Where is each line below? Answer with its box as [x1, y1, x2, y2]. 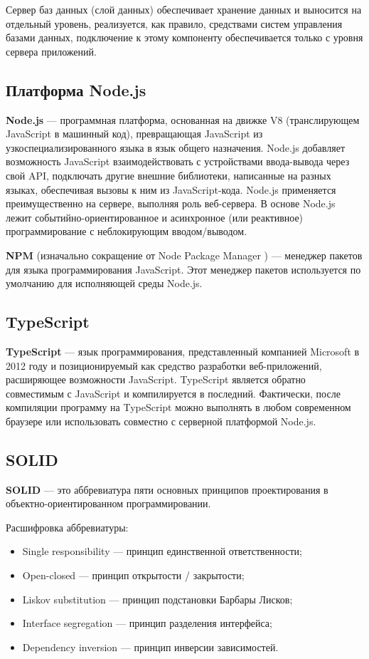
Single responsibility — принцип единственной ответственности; [22, 544, 302, 559]
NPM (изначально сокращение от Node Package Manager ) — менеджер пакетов [6, 247, 363, 262]
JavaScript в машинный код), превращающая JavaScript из [6, 126, 263, 141]
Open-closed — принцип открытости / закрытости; [22, 568, 245, 583]
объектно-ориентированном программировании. [6, 496, 211, 511]
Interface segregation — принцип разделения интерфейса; [22, 616, 272, 631]
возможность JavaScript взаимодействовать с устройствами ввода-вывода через [6, 154, 350, 169]
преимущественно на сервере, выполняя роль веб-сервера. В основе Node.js [6, 196, 336, 211]
